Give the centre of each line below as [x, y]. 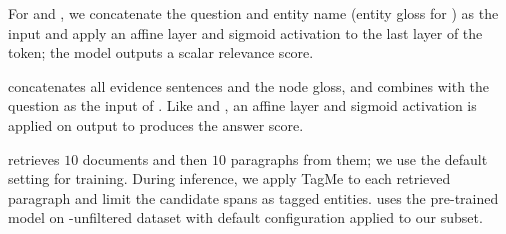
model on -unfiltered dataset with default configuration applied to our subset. [245, 217]
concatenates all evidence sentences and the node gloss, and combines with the [249, 85]
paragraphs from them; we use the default [359, 158]
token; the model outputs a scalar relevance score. [161, 52]
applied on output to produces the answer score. [156, 124]
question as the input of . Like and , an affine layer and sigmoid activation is [242, 105]
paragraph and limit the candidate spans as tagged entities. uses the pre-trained [253, 197]
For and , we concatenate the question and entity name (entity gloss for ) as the [253, 13]
